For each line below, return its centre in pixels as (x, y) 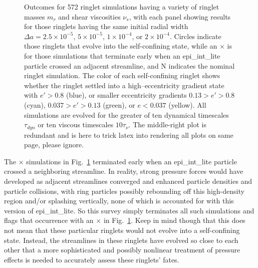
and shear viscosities (89, 16)
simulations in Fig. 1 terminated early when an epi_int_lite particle (132, 161)
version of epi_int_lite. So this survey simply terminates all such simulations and (129, 210)
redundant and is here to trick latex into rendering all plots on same (129, 135)
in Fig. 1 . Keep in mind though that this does (174, 220)
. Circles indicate (195, 36)
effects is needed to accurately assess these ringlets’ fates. (92, 259)
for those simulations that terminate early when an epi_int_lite (122, 55)
